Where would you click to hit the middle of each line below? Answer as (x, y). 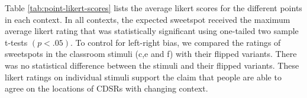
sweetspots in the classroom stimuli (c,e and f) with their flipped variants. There (151, 54)
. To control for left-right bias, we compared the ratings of (176, 42)
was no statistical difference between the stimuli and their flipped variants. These (152, 65)
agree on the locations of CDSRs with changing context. (106, 88)
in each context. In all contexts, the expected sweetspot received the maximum (148, 19)
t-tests (16, 42)
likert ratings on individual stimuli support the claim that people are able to (143, 77)
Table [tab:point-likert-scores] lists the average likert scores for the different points (153, 8)
